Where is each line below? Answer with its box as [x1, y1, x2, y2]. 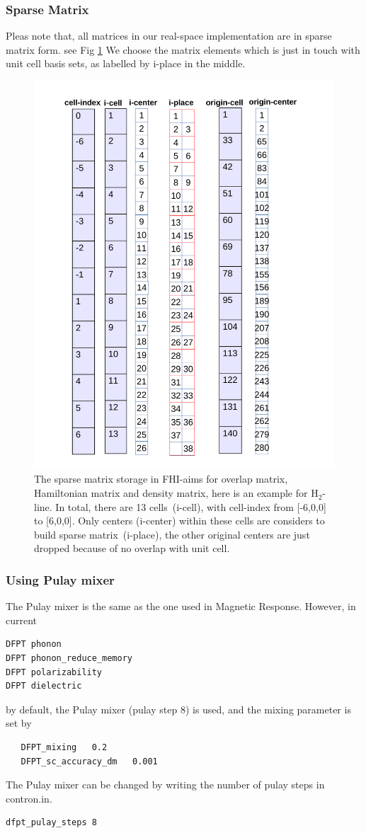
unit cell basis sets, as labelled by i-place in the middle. [6, 56, 246, 71]
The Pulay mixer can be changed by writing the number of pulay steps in [6, 777, 325, 792]
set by [6, 716, 32, 730]
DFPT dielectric [6, 681, 82, 691]
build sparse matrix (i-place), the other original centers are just [34, 527, 310, 541]
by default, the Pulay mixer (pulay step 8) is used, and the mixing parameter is [6, 701, 351, 716]
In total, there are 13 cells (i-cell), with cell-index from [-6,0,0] [55, 499, 326, 514]
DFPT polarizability [6, 667, 103, 677]
